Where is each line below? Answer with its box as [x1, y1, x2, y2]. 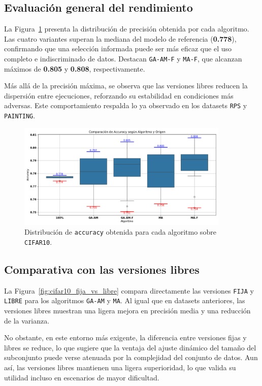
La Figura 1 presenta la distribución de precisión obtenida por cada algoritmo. [4, 23, 249, 34]
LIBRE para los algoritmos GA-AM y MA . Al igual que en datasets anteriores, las [4, 295, 245, 306]
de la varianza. [4, 315, 50, 326]
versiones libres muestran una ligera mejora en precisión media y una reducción [4, 305, 251, 315]
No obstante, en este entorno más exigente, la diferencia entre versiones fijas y [4, 332, 247, 343]
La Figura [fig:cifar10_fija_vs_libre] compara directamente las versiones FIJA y [4, 285, 254, 296]
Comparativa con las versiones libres [4, 261, 200, 277]
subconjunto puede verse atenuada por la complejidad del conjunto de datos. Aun [4, 352, 258, 363]
